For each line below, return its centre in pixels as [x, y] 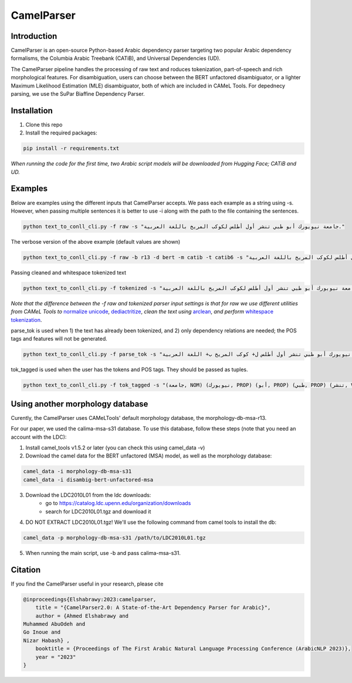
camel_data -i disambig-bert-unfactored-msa [88, 480]
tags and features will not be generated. [59, 339]
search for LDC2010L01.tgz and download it [98, 512]
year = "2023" [56, 657]
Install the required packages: [62, 133]
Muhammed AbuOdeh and [54, 624]
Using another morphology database [79, 404]
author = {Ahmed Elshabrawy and [82, 616]
